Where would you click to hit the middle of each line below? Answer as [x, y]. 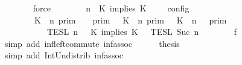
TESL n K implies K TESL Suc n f [142, 32]
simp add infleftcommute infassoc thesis [92, 43]
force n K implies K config [111, 8]
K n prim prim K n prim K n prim [130, 20]
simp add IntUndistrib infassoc [64, 55]
